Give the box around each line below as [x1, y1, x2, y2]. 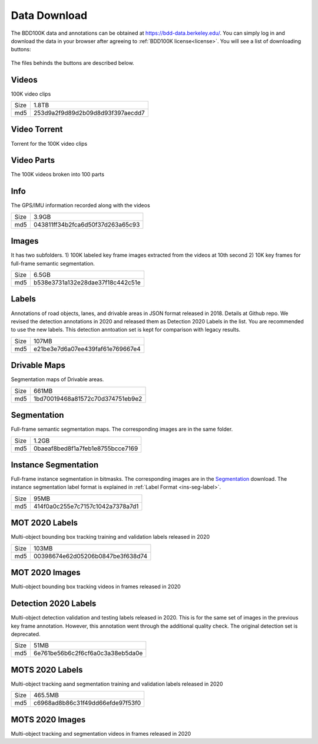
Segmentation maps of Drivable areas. [11, 376, 104, 383]
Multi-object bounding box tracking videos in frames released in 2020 [11, 583, 181, 590]
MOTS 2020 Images [11, 714, 86, 725]
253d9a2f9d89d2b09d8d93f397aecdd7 [33, 109, 145, 117]
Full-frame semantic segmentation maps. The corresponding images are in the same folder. [11, 425, 233, 433]
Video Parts [11, 155, 55, 165]
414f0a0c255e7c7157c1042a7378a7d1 [33, 502, 139, 510]
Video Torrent [11, 124, 63, 135]
